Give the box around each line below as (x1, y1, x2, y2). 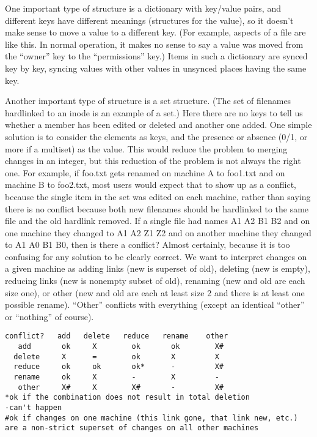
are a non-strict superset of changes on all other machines (5, 424, 259, 433)
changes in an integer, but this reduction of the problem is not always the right (5, 154, 301, 167)
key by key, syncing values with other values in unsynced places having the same (5, 61, 307, 74)
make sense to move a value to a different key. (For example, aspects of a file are (5, 26, 306, 39)
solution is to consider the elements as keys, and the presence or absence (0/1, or (5, 130, 308, 143)
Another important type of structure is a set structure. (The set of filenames (5, 94, 291, 107)
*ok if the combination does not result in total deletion (5, 393, 250, 402)
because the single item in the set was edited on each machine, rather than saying (5, 190, 311, 203)
